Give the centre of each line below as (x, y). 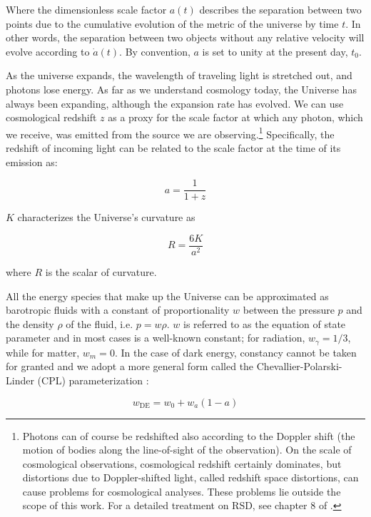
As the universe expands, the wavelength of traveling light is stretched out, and (179, 75)
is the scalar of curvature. (101, 271)
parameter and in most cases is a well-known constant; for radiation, (156, 338)
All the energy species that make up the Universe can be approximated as (167, 296)
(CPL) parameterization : (93, 380)
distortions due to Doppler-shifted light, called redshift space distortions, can (190, 477)
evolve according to (48, 51)
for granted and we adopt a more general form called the (130, 366)
